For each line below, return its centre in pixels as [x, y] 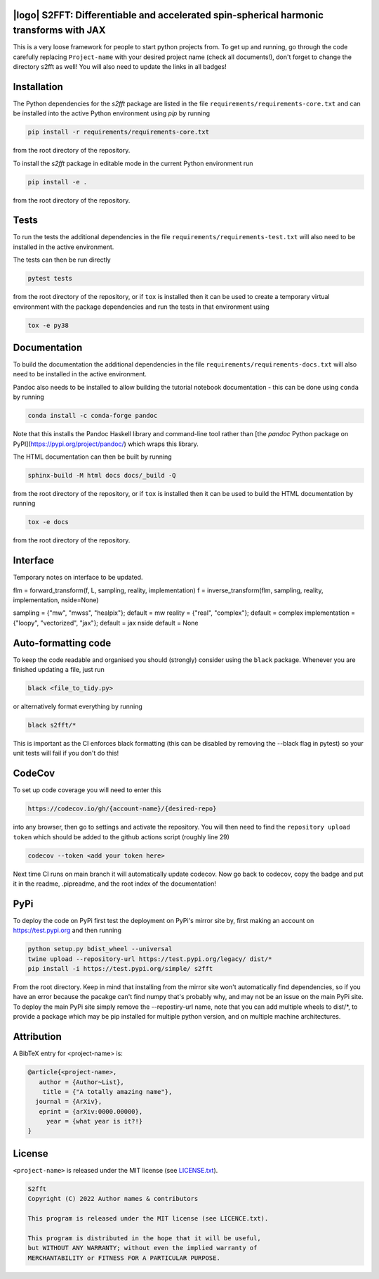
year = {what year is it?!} [94, 1121]
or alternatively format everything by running [78, 706]
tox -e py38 [48, 325]
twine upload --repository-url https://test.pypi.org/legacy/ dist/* [150, 959]
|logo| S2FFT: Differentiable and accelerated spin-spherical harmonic [168, 15]
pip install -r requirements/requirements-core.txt [119, 132]
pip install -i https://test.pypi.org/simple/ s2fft [120, 969]
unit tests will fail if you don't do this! [66, 753]
